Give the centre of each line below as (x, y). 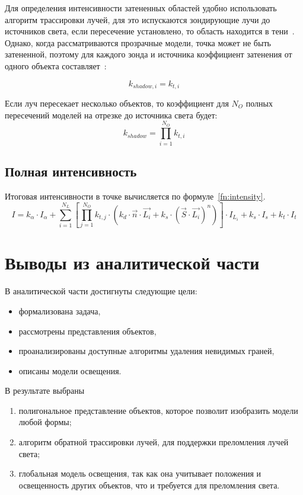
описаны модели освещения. (70, 370)
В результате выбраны (45, 390)
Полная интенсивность (71, 171)
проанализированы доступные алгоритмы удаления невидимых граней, (146, 351)
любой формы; (45, 422)
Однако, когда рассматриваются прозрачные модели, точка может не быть (138, 42)
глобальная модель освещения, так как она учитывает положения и (140, 473)
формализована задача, (60, 311)
